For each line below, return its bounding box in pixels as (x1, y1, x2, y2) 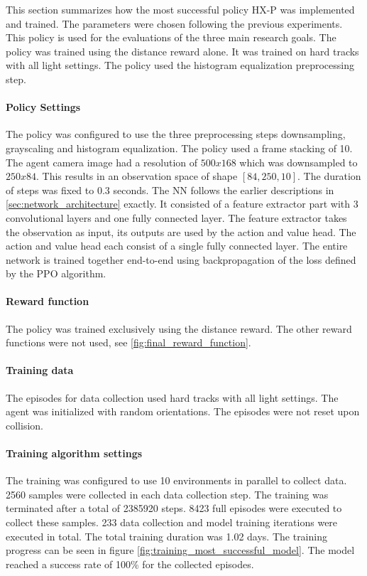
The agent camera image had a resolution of (6, 154, 198, 169)
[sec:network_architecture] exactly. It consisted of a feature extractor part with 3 (6, 196, 358, 211)
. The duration (297, 169, 361, 183)
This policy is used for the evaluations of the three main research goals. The (6, 30, 336, 45)
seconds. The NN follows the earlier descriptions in (113, 182, 334, 197)
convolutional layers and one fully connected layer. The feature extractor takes (6, 210, 347, 225)
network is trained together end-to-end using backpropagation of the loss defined (6, 252, 356, 267)
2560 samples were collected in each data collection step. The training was (6, 486, 329, 501)
